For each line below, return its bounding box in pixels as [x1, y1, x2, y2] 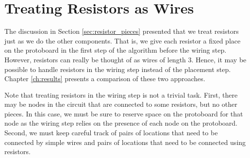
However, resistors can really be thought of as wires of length [4, 54, 186, 64]
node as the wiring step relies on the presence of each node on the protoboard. [4, 118, 237, 128]
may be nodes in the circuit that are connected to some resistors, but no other [4, 99, 237, 109]
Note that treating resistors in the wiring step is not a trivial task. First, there [4, 89, 238, 100]
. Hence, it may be [191, 54, 247, 64]
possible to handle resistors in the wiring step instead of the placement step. [4, 64, 231, 74]
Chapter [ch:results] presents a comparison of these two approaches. [4, 73, 205, 84]
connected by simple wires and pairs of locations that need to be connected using [4, 137, 246, 147]
